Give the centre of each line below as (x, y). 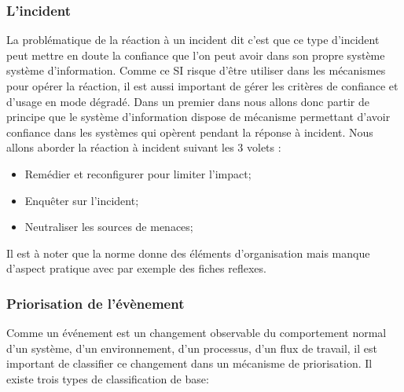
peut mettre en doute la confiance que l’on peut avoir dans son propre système (196, 55)
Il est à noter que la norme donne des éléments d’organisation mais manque (188, 253)
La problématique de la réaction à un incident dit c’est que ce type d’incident (193, 40)
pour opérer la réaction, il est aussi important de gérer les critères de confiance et (202, 86)
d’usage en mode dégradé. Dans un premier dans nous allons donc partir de (188, 101)
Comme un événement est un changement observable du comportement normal (196, 333)
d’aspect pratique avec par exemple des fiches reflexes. (136, 268)
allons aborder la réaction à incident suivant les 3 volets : (144, 147)
